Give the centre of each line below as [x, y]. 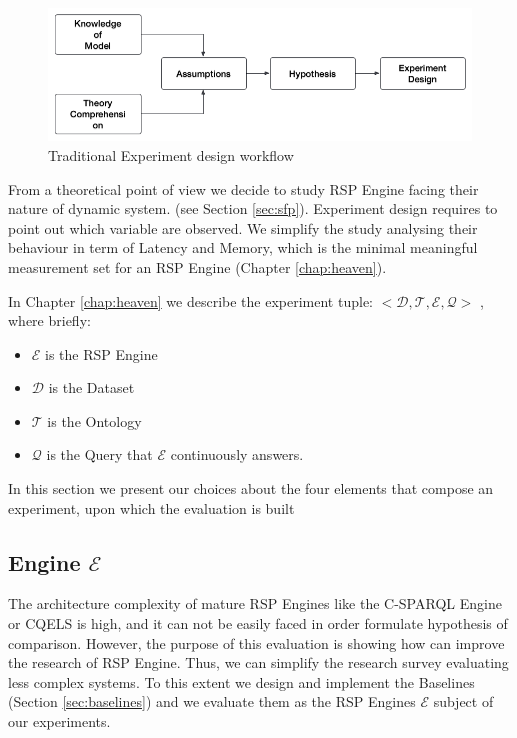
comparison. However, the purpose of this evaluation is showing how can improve [256, 642]
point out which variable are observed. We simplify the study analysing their [243, 227]
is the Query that [99, 454]
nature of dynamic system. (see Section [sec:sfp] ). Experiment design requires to [253, 208]
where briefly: [49, 320]
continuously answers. [237, 454]
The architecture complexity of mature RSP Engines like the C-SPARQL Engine [255, 603]
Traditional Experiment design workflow [171, 154]
